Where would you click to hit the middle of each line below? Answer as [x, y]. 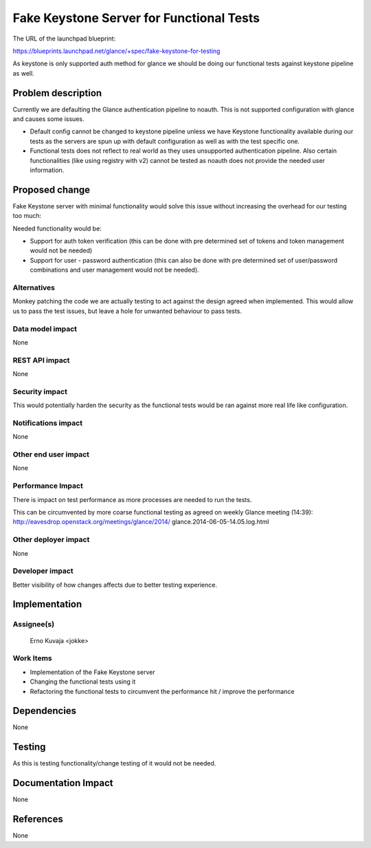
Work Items [32, 658]
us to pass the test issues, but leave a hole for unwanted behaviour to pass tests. [127, 311]
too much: [27, 216]
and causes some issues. [48, 119]
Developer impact [43, 571]
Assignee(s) [34, 624]
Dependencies [45, 711]
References [38, 819]
